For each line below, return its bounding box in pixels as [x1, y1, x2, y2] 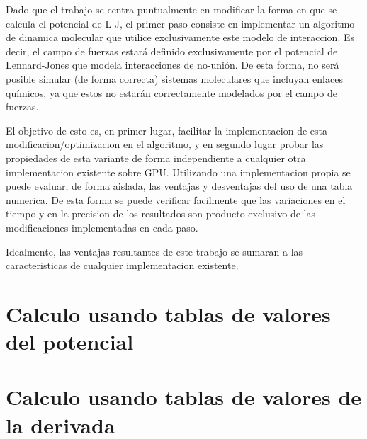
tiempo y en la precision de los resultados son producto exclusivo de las [6, 206, 315, 221]
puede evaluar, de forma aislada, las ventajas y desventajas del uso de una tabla [6, 178, 353, 193]
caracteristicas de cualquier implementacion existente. [6, 258, 239, 273]
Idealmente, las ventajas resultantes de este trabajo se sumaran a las [6, 244, 303, 258]
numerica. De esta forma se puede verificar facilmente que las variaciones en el [6, 192, 346, 207]
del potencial [6, 327, 134, 356]
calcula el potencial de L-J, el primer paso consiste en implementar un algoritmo [6, 16, 355, 30]
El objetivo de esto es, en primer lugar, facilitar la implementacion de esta [6, 122, 328, 137]
